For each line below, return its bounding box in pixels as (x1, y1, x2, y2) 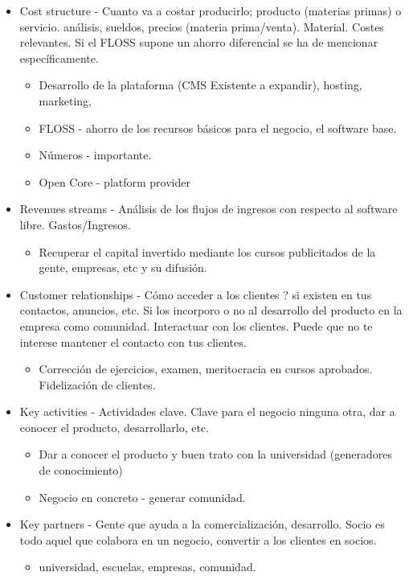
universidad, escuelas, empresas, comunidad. (39, 558, 256, 575)
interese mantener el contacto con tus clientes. (19, 333, 247, 350)
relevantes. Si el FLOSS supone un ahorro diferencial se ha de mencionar (19, 34, 378, 51)
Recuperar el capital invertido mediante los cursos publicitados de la (39, 243, 376, 260)
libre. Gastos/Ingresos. (19, 216, 131, 232)
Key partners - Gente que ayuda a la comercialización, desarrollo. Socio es (19, 516, 385, 533)
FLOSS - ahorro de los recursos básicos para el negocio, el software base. (39, 119, 397, 136)
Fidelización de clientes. (39, 376, 156, 393)
